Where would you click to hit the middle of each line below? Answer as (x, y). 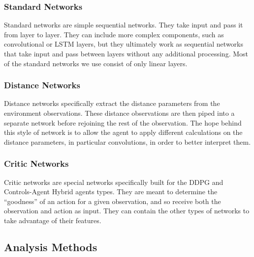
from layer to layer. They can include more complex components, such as (114, 34)
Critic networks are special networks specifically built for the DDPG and (114, 182)
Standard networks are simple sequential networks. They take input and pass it (124, 25)
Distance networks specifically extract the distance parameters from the (112, 103)
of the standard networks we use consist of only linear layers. (96, 63)
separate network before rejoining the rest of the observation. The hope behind (123, 122)
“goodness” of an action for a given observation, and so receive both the (112, 201)
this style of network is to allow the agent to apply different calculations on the (123, 132)
